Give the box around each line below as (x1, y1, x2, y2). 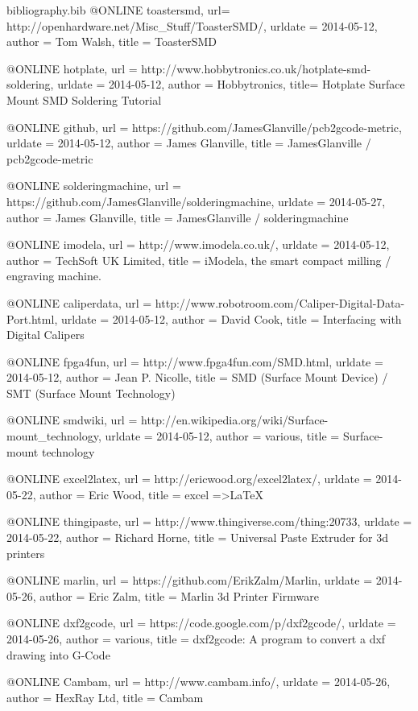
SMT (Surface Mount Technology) (6, 384, 176, 401)
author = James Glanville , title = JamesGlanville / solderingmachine (6, 209, 349, 225)
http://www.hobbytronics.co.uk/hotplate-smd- (141, 60, 371, 76)
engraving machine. (6, 267, 101, 284)
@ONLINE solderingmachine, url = (6, 177, 181, 194)
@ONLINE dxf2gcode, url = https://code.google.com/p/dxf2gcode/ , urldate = (6, 614, 396, 631)
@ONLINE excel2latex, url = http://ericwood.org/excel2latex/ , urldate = (6, 470, 372, 487)
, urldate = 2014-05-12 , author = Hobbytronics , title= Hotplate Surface (50, 76, 405, 93)
